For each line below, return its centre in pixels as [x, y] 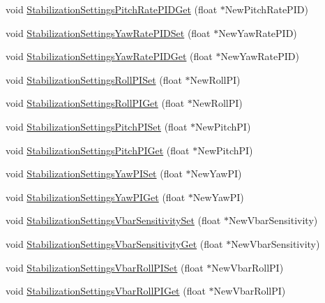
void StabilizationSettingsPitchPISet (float [97, 126]
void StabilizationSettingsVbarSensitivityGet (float [114, 243]
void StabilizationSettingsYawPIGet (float [96, 197]
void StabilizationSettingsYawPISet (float [94, 173]
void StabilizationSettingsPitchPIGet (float [98, 150]
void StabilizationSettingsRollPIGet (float [95, 103]
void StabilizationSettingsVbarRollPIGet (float [106, 291]
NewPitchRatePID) [266, 9]
